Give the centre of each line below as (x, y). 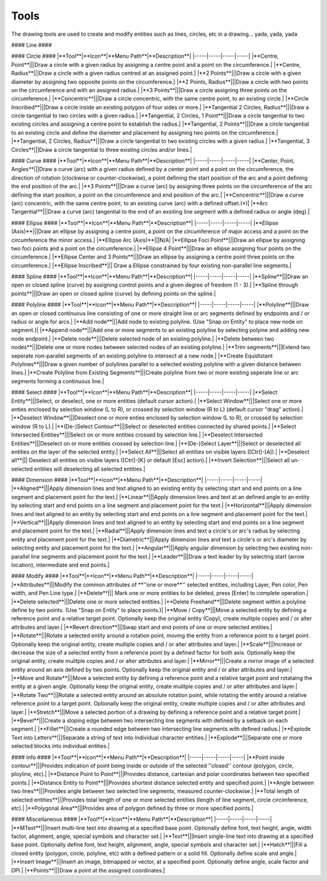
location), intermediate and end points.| (60, 565)
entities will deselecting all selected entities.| (90, 469)
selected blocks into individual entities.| (61, 746)
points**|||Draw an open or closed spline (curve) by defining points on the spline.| (114, 293)
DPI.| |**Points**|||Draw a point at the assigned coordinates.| (88, 870)
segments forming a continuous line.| (58, 381)
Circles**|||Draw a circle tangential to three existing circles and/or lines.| (101, 149)
